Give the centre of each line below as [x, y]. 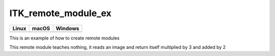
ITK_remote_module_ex [60, 13]
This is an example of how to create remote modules [64, 38]
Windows [67, 28]
